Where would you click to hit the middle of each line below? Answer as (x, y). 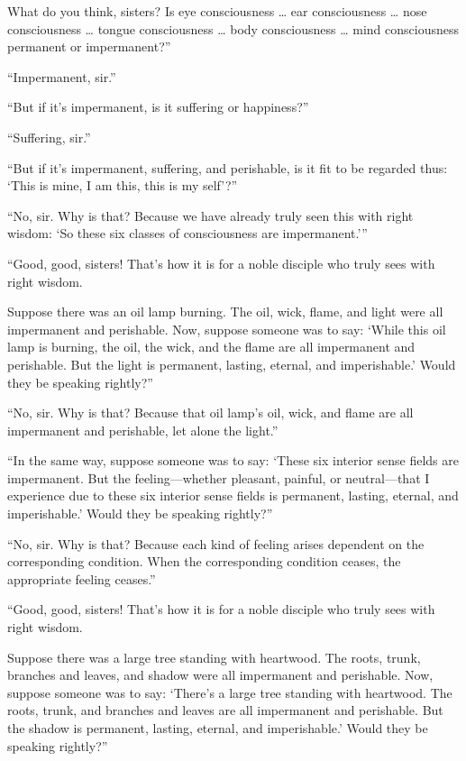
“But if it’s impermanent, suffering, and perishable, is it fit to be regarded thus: (228, 167)
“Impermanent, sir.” (62, 76)
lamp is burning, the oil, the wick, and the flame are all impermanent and (211, 347)
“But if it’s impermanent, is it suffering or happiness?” (158, 107)
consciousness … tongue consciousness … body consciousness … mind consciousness (233, 28)
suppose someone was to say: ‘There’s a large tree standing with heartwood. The (230, 692)
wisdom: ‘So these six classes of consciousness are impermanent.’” (187, 233)
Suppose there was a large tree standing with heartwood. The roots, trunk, (214, 657)
